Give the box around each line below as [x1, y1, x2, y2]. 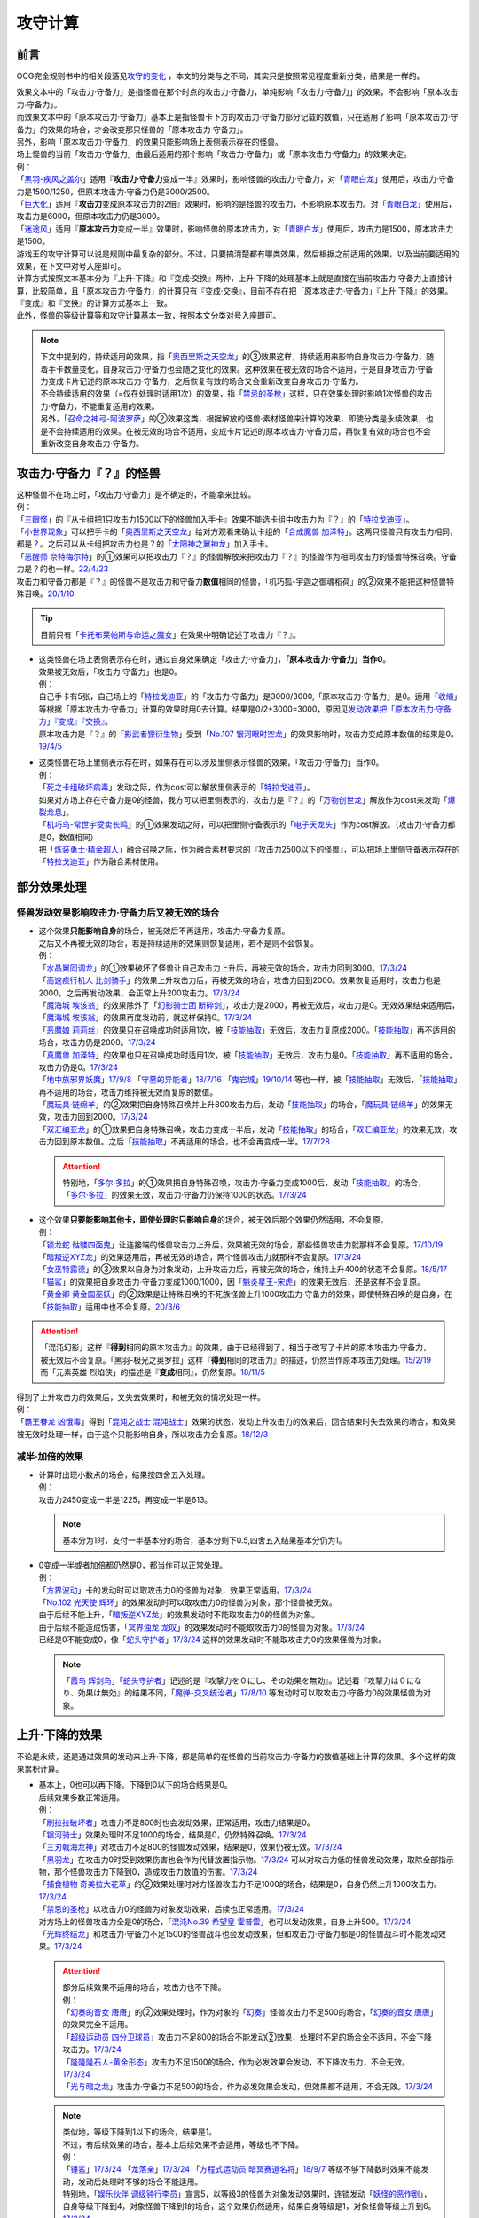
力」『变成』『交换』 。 [38, 716, 113, 727]
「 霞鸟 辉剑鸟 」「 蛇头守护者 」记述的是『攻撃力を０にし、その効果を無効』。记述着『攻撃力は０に [62, 1675, 414, 1686]
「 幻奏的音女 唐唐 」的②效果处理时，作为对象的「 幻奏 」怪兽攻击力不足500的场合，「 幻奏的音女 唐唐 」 [62, 2007, 435, 2017]
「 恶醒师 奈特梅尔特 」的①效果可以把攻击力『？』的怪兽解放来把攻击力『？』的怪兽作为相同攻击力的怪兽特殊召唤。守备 [16, 551, 457, 562]
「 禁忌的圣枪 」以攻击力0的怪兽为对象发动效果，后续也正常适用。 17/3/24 [38, 1904, 305, 1915]
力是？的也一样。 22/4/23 [16, 563, 109, 574]
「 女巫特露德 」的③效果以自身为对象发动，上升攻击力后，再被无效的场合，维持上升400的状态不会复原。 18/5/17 [38, 1264, 448, 1275]
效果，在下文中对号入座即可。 [16, 260, 126, 271]
